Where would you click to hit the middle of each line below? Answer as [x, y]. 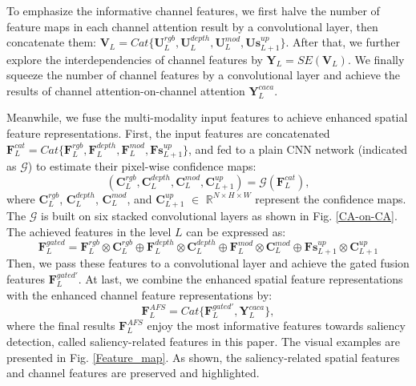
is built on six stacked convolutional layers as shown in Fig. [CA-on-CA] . [219, 216]
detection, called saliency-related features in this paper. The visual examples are [203, 342]
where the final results [61, 326]
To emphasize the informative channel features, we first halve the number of [193, 10]
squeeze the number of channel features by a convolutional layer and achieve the [204, 75]
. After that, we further [343, 42]
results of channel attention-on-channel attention [126, 90]
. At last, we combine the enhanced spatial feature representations [240, 279]
